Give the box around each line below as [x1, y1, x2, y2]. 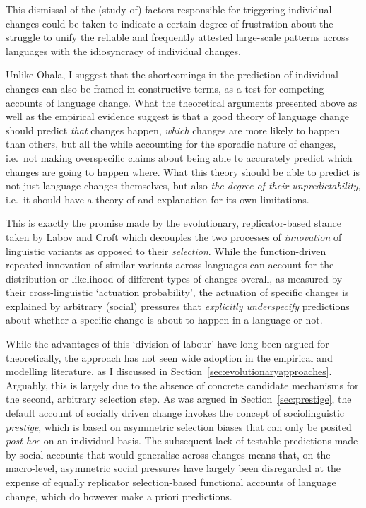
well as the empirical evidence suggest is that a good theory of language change [6, 109, 350, 124]
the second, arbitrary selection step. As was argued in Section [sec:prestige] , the [6, 391, 352, 406]
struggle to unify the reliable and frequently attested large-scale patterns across [6, 30, 350, 45]
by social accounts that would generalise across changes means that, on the [6, 447, 331, 461]
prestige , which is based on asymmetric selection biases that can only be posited [6, 419, 352, 434]
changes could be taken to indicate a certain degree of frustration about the [6, 16, 333, 30]
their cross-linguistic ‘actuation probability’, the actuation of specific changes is [6, 285, 349, 300]
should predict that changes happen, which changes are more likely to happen [6, 122, 341, 137]
